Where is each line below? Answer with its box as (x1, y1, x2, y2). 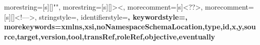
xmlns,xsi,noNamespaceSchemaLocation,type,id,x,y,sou (61, 21, 256, 32)
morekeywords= (4, 21, 62, 32)
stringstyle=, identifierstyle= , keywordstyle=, (39, 11, 188, 22)
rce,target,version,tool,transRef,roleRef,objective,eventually (4, 31, 216, 41)
